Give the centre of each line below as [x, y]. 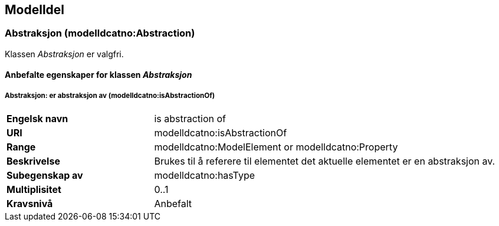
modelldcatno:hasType [205, 176]
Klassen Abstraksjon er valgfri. [64, 54]
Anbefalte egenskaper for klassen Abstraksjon [99, 75]
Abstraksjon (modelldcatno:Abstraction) [100, 33]
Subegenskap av [45, 176]
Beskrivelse [33, 161]
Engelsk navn [37, 119]
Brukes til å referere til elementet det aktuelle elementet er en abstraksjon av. [325, 161]
